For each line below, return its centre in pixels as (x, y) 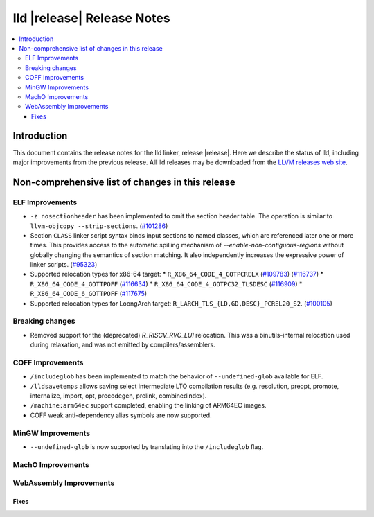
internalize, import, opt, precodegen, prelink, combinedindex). (118, 396)
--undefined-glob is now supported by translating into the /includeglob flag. (147, 447)
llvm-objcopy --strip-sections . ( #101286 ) (99, 226)
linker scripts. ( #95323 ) (64, 265)
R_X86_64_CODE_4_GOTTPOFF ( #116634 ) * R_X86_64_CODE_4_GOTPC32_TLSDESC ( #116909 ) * (166, 283)
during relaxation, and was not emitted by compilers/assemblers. (123, 345)
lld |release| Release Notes (91, 18)
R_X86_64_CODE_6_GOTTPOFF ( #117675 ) (89, 294)
